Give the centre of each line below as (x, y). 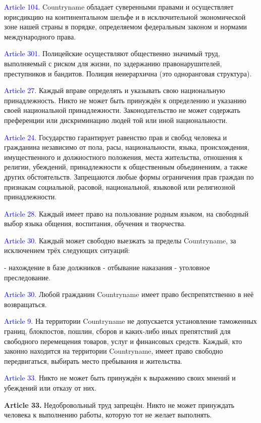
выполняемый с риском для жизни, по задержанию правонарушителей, (113, 63)
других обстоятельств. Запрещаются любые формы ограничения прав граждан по (129, 176)
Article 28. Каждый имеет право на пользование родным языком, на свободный (126, 213)
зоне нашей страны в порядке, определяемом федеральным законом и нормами (126, 27)
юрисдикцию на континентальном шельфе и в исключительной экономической (125, 16)
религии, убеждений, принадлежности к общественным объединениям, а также (126, 167)
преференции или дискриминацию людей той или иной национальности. (116, 120)
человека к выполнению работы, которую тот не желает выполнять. (108, 415)
